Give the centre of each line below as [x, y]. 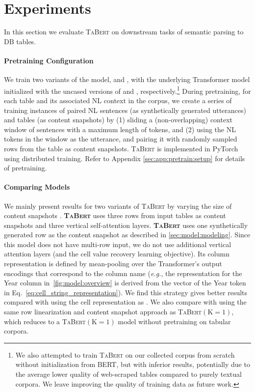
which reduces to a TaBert [45, 321]
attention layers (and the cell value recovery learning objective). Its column [117, 254]
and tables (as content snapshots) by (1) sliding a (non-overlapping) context [118, 120]
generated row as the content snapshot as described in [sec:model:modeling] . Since [127, 235]
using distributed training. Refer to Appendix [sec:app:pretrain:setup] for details [125, 158]
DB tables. [20, 41]
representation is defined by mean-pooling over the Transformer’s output [113, 264]
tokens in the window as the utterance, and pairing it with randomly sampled [121, 139]
